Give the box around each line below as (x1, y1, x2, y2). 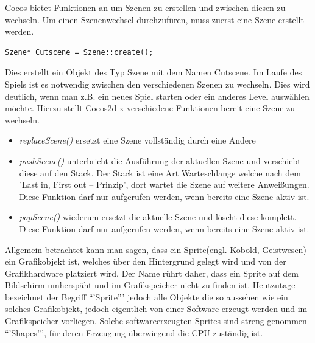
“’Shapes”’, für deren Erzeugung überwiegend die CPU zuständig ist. (5, 326, 263, 339)
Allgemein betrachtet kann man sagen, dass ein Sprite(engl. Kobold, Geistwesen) (5, 243, 306, 255)
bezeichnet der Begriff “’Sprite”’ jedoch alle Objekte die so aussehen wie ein (5, 290, 288, 303)
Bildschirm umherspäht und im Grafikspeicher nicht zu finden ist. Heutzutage (5, 279, 296, 291)
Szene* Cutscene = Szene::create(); (5, 47, 154, 57)
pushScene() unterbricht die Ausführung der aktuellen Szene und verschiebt (19, 154, 301, 167)
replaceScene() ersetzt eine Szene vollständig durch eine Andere (19, 134, 256, 147)
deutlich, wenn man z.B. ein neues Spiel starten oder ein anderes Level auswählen (5, 89, 310, 102)
